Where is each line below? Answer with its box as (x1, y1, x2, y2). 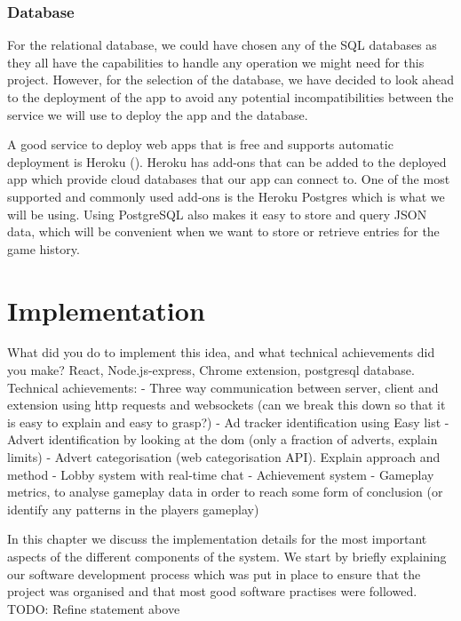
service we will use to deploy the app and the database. (7, 105, 308, 123)
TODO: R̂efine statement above (7, 599, 180, 617)
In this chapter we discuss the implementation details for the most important (7, 529, 427, 548)
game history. (7, 239, 80, 258)
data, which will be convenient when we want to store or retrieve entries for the (7, 222, 440, 241)
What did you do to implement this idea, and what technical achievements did (7, 343, 435, 362)
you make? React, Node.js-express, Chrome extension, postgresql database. (7, 361, 415, 379)
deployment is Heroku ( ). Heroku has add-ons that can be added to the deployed (7, 152, 447, 171)
